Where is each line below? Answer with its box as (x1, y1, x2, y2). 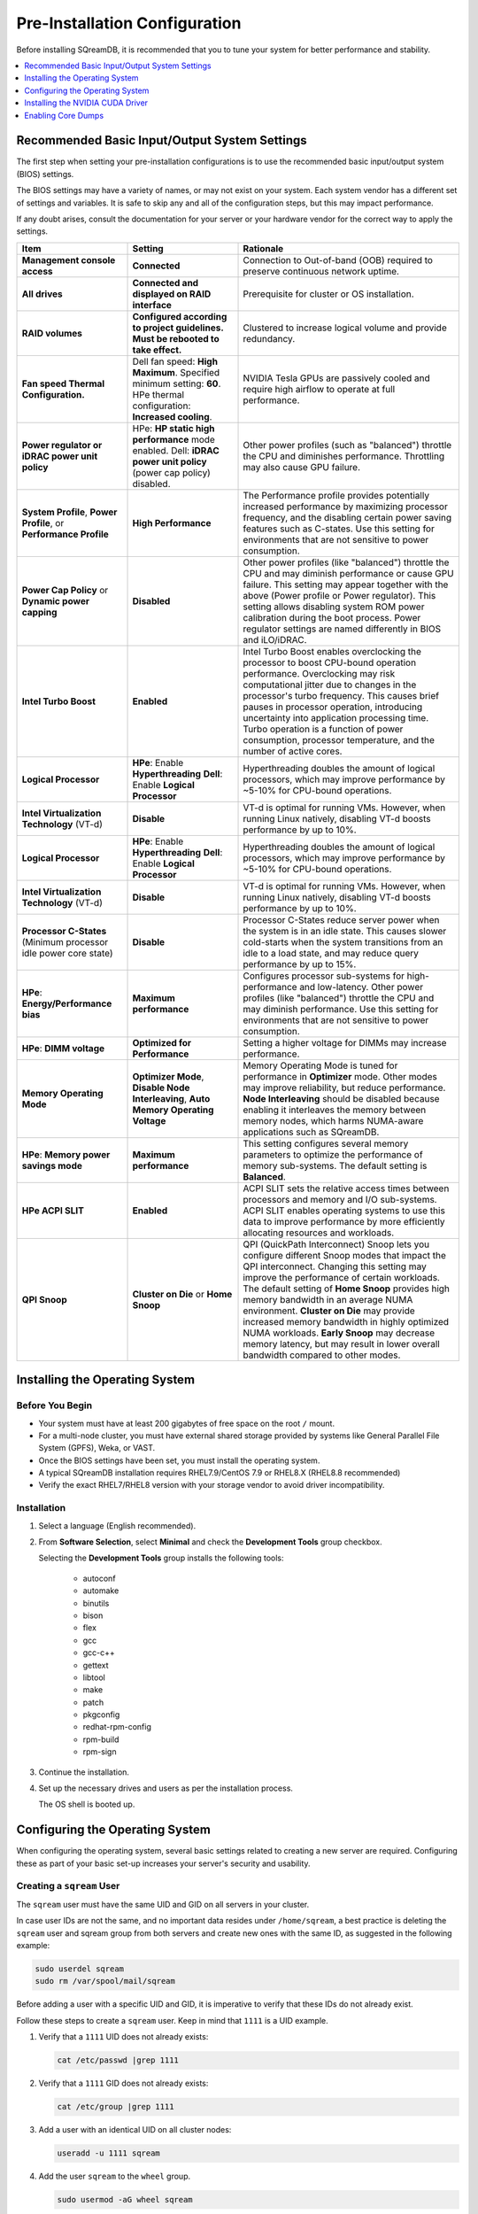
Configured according (132, 310, 227, 322)
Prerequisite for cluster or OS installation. (243, 288, 415, 300)
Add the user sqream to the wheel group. (38, 2171, 190, 2182)
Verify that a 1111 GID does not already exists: (38, 2078, 209, 2089)
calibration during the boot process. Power (243, 611, 421, 623)
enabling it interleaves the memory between (243, 1103, 427, 1116)
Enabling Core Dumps (24, 110, 104, 120)
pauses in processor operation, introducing (243, 701, 423, 713)
